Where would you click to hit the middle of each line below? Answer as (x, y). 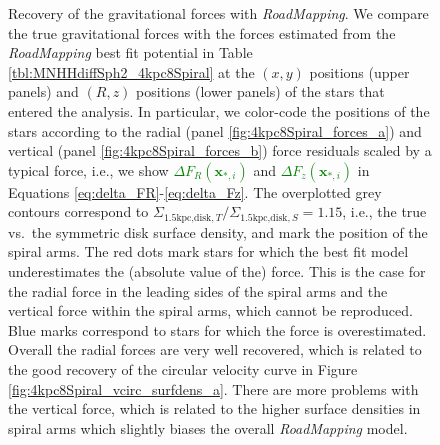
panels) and (43, 91)
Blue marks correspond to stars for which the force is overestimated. (217, 329)
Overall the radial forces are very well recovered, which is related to (215, 349)
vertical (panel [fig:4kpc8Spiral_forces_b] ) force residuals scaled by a (220, 150)
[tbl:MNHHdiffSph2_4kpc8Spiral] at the (131, 71)
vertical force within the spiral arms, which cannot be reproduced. (210, 310)
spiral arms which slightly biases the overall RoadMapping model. (208, 427)
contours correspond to (78, 211)
